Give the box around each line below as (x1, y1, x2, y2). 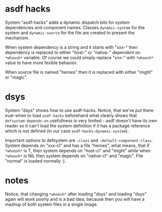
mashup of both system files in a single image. (5, 201, 98, 207)
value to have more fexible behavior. (5, 60, 78, 65)
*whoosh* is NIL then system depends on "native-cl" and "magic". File (5, 153, 144, 159)
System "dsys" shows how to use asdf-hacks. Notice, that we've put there (5, 107, 154, 113)
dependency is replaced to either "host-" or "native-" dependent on (5, 49, 141, 55)
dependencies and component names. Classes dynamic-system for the (5, 24, 145, 30)
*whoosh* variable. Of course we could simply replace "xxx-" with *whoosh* (5, 54, 154, 60)
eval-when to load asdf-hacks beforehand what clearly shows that (5, 113, 137, 118)
